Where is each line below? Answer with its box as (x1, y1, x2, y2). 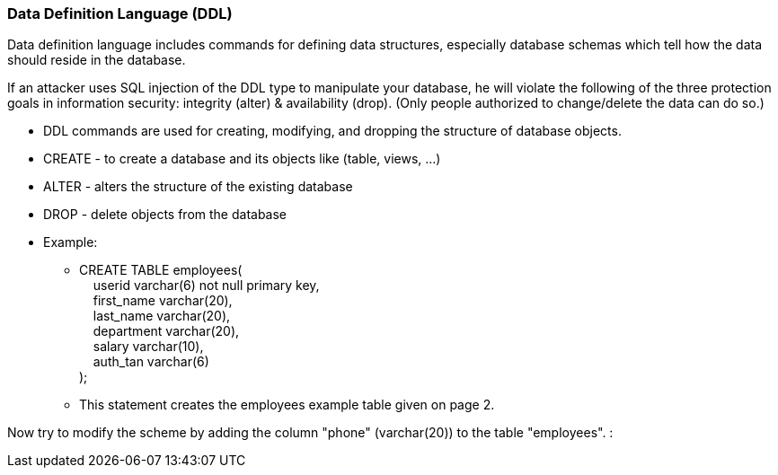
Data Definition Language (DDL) (7, 4, 233, 22)
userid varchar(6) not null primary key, (93, 277, 320, 294)
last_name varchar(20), (93, 308, 231, 324)
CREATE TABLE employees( (79, 262, 243, 278)
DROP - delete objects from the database (43, 207, 287, 223)
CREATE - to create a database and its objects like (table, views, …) (43, 151, 441, 167)
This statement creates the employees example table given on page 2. (79, 397, 495, 413)
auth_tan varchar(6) (93, 354, 209, 370)
